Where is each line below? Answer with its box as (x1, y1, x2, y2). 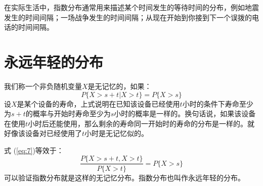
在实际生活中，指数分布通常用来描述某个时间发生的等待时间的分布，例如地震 (4, 2, 259, 12)
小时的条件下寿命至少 (182, 98, 253, 109)
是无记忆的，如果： (87, 80, 152, 91)
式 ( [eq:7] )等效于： (4, 145, 64, 155)
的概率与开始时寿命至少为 (25, 108, 111, 119)
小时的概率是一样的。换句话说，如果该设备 (114, 108, 256, 119)
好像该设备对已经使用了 (4, 128, 82, 138)
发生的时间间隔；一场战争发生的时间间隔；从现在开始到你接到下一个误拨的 (4, 12, 252, 22)
